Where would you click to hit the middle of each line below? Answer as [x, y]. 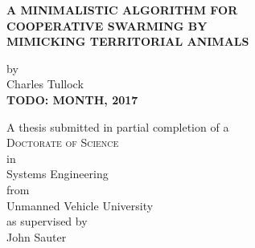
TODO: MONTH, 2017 [72, 99]
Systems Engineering [58, 174]
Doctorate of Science [63, 142]
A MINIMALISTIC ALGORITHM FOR [122, 10]
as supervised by [47, 221]
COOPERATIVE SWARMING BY [107, 25]
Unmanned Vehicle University [80, 205]
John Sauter [37, 236]
